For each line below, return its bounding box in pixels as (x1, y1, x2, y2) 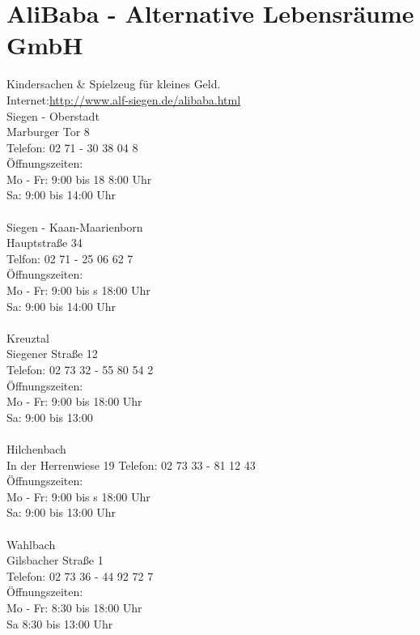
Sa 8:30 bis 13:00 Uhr (6, 615, 113, 632)
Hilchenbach (6, 440, 66, 457)
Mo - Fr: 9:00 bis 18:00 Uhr (6, 393, 142, 410)
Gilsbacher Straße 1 (6, 552, 104, 569)
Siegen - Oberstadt (6, 107, 100, 124)
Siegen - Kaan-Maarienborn (6, 218, 143, 235)
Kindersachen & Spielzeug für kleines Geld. (6, 75, 221, 92)
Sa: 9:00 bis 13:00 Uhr (6, 504, 117, 521)
